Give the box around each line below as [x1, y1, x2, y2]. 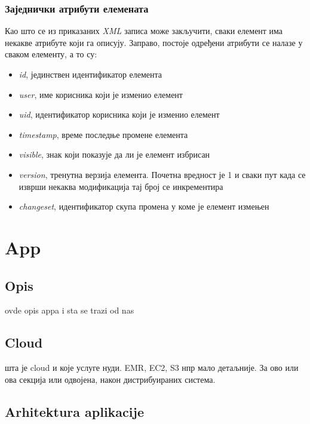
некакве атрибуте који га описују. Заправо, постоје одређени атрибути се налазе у [5, 36, 303, 48]
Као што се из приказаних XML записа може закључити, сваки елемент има [5, 24, 283, 37]
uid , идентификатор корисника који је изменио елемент [19, 108, 220, 121]
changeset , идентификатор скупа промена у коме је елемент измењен [19, 200, 269, 213]
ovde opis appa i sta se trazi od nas [5, 304, 134, 317]
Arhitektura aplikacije [5, 402, 144, 420]
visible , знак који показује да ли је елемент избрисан [19, 148, 210, 161]
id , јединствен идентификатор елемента [19, 68, 162, 80]
